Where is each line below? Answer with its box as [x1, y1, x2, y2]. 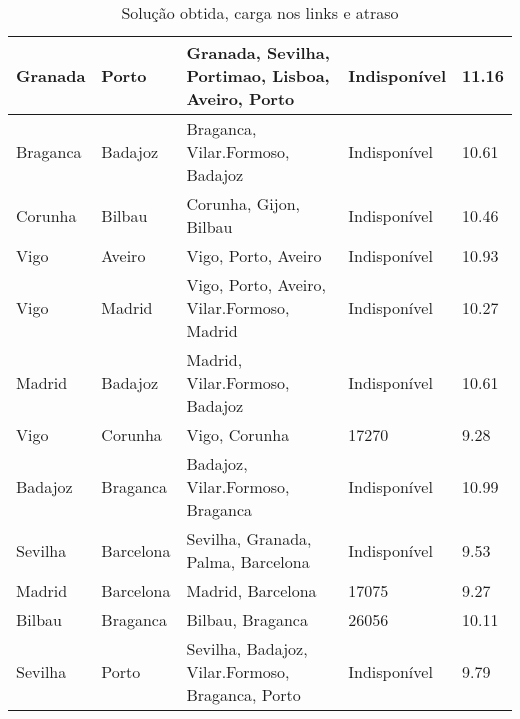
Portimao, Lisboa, [186, 64, 330, 87]
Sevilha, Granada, [186, 527, 312, 550]
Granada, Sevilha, [186, 41, 330, 64]
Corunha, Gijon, [186, 192, 301, 215]
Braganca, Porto [186, 683, 301, 706]
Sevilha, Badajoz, [186, 637, 308, 660]
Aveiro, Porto [186, 87, 295, 110]
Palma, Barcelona [186, 550, 310, 573]
